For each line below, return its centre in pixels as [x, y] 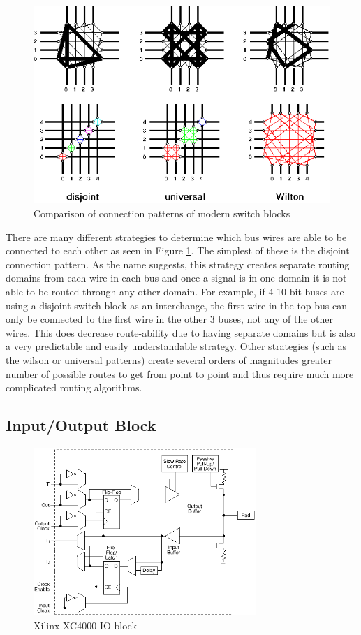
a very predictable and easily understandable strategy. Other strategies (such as [176, 346]
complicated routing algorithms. [74, 387]
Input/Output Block [81, 425]
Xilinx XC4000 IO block [85, 625]
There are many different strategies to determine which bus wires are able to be [176, 236]
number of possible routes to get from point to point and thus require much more [180, 373]
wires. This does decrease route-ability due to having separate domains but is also [181, 332]
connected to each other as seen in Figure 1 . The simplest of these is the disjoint [178, 250]
